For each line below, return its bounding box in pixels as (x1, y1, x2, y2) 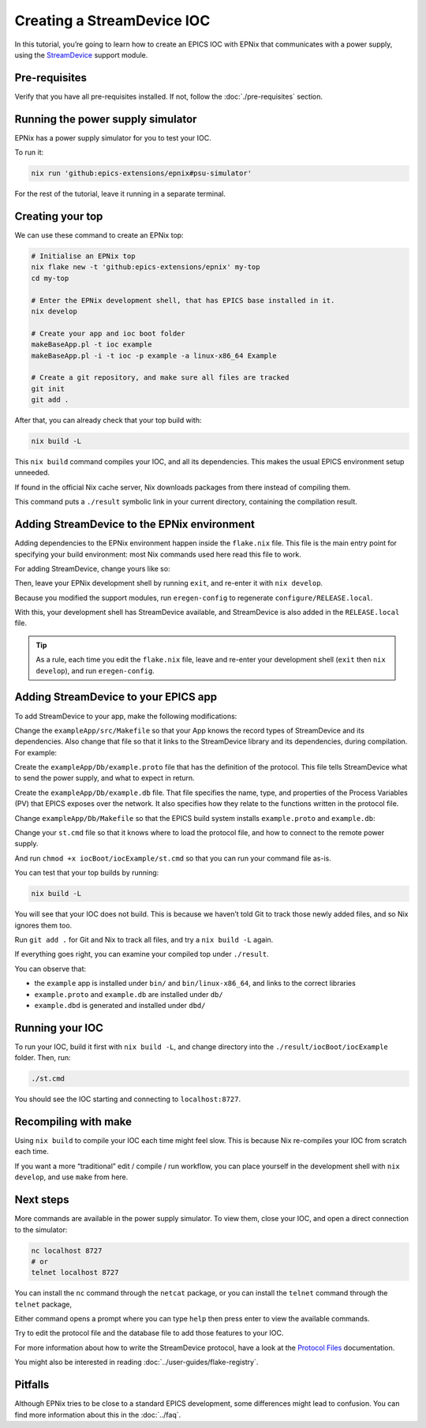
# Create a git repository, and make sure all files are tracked (31, 373, 290, 382)
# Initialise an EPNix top (31, 252, 136, 260)
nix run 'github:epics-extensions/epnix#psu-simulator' (31, 169, 252, 178)
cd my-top (31, 273, 69, 283)
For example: (14, 748, 58, 757)
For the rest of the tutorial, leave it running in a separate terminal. (14, 189, 226, 199)
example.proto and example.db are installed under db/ (34, 989, 224, 999)
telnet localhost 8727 (31, 1268, 119, 1277)
